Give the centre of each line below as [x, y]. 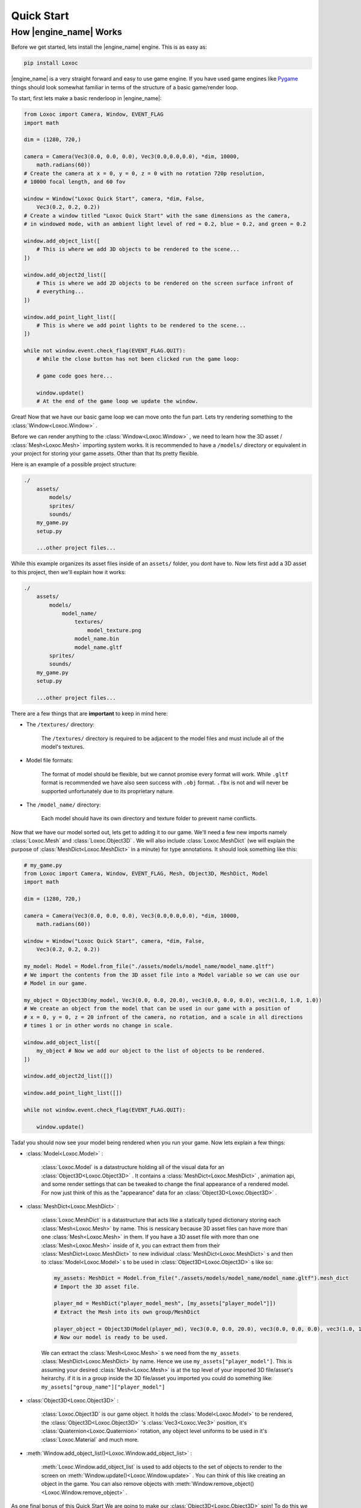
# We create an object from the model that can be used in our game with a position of [157, 1009]
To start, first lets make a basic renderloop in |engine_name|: [86, 98]
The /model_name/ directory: [63, 805]
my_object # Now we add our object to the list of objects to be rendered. [151, 1051]
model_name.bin [97, 639]
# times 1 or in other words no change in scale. [98, 1025]
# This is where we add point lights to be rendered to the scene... [141, 325]
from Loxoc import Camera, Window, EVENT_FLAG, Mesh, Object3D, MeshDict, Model [146, 873]
